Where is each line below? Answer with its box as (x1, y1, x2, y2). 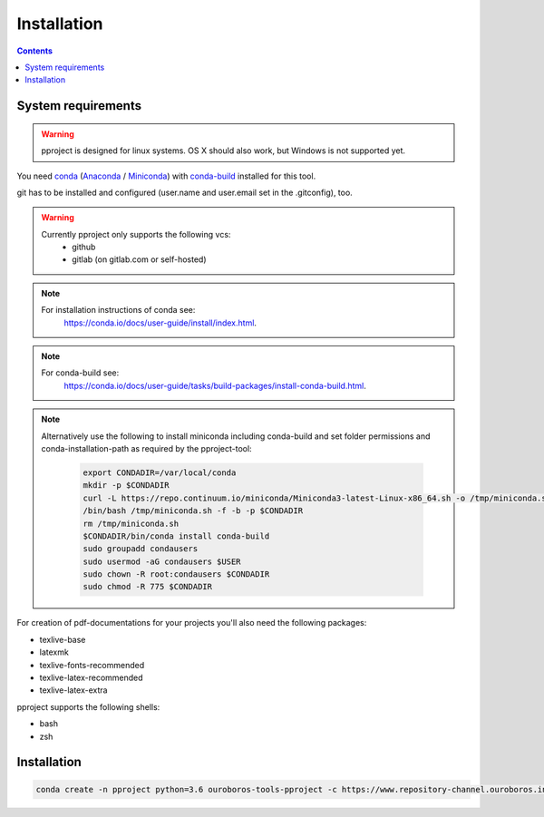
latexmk (39, 647, 70, 657)
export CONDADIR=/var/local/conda (83, 467, 237, 478)
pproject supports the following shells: (16, 701, 160, 712)
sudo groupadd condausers (83, 544, 199, 554)
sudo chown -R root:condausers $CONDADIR (83, 569, 270, 579)
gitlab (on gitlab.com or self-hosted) (72, 254, 207, 265)
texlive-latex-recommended (39, 672, 144, 684)
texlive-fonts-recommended (39, 659, 145, 670)
